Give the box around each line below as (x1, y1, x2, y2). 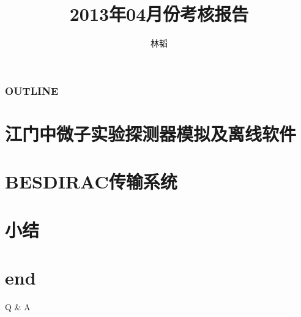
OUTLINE (5, 83, 59, 98)
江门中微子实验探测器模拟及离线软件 (5, 121, 297, 146)
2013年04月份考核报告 (69, 1, 249, 26)
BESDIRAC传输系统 (5, 169, 177, 194)
